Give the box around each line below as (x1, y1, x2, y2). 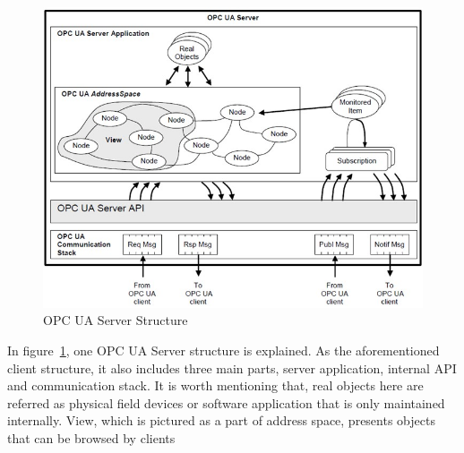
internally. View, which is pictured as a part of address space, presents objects (7, 411, 435, 430)
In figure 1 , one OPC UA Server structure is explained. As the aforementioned (7, 341, 440, 360)
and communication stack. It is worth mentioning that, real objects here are (7, 376, 424, 395)
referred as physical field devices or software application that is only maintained (7, 393, 445, 412)
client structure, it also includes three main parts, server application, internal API (7, 358, 457, 377)
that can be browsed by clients (7, 429, 176, 448)
